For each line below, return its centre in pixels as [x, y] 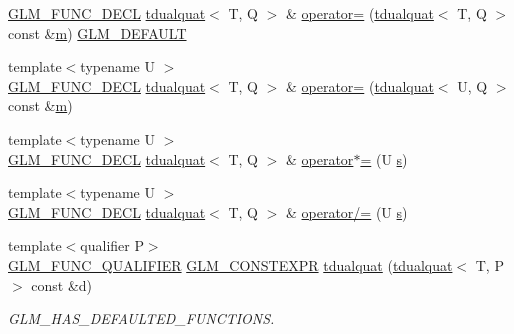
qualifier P [112, 245]
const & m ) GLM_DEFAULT [97, 32]
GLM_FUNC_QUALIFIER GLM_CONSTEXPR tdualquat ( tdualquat [230, 264]
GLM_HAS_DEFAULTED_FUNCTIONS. [141, 318]
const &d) [62, 284]
